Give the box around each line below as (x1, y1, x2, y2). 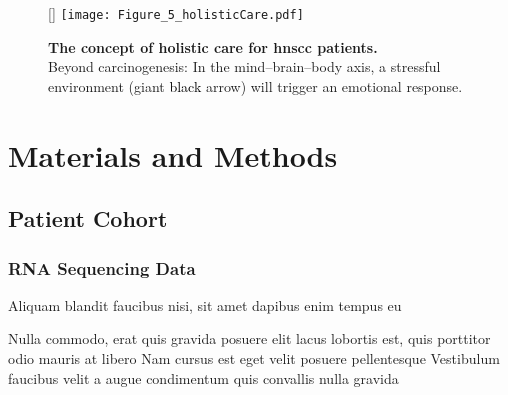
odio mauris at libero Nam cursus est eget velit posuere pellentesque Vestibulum (8, 348, 500, 368)
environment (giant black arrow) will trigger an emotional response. (48, 75, 463, 96)
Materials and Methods (8, 134, 338, 175)
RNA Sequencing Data (8, 255, 196, 280)
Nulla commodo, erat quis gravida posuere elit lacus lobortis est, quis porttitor (8, 328, 491, 349)
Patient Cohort (8, 203, 168, 234)
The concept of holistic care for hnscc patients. (48, 36, 378, 57)
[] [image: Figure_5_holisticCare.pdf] (48, 3, 304, 23)
